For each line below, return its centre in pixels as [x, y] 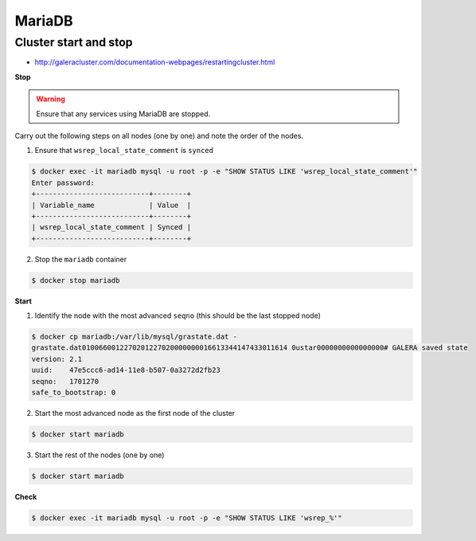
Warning [51, 99]
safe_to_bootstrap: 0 [74, 392]
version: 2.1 [57, 359]
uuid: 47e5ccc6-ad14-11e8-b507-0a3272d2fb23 [126, 370]
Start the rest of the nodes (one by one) [99, 455]
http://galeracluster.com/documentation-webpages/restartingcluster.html [155, 62]
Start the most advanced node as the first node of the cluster [135, 413]
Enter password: [63, 182]
